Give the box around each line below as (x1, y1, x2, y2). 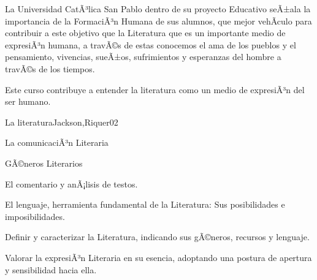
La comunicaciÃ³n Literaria (5, 136, 109, 149)
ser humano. (5, 95, 51, 108)
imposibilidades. (5, 210, 65, 222)
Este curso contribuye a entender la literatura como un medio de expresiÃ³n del (5, 83, 305, 96)
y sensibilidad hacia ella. (5, 263, 97, 276)
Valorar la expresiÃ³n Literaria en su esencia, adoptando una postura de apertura (5, 251, 312, 263)
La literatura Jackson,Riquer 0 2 (5, 115, 118, 128)
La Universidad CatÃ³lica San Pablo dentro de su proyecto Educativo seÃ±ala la (5, 2, 311, 15)
